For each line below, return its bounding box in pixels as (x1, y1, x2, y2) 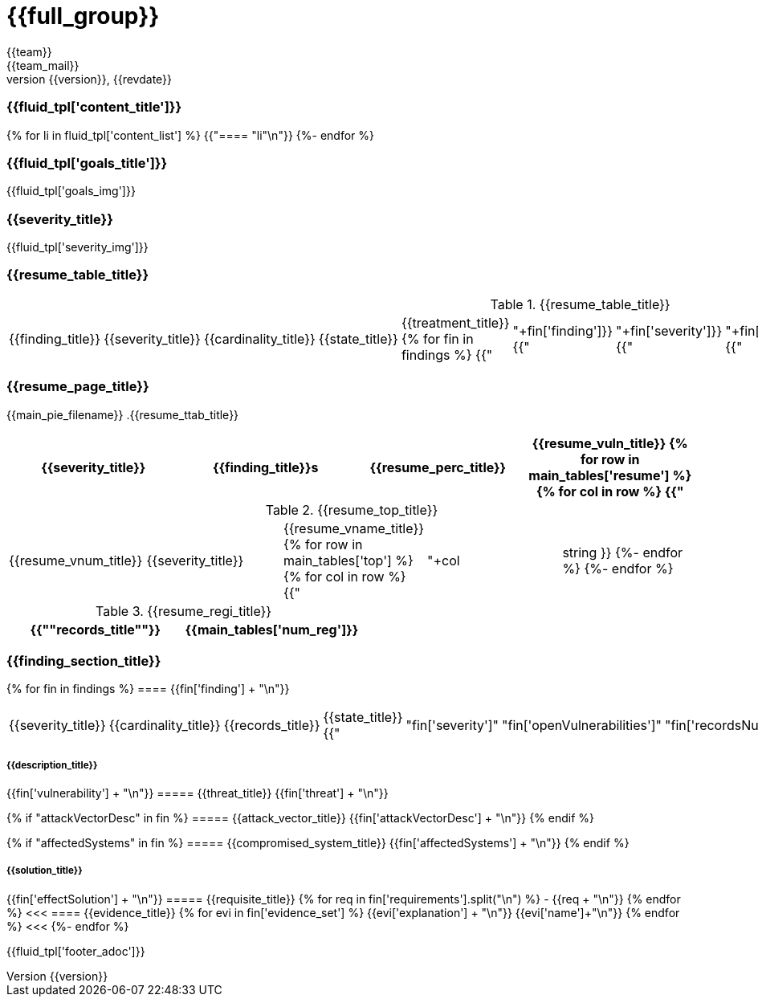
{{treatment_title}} (401, 314, 510, 331)
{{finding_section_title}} (6, 652, 161, 669)
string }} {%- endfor (562, 544, 683, 561)
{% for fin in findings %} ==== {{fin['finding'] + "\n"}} (6, 682, 290, 696)
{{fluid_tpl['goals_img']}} (6, 184, 136, 198)
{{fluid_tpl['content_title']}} (6, 99, 182, 116)
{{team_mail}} (6, 58, 79, 72)
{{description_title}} (6, 759, 98, 771)
